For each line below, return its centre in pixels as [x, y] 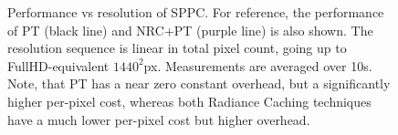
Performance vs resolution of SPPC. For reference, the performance [196, 12]
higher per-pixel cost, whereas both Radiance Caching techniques [189, 101]
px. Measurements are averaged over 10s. [258, 65]
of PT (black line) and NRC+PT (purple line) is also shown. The [190, 30]
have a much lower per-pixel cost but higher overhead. [159, 119]
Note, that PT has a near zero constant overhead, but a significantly [199, 83]
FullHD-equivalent [58, 65]
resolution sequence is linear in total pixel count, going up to [177, 48]
